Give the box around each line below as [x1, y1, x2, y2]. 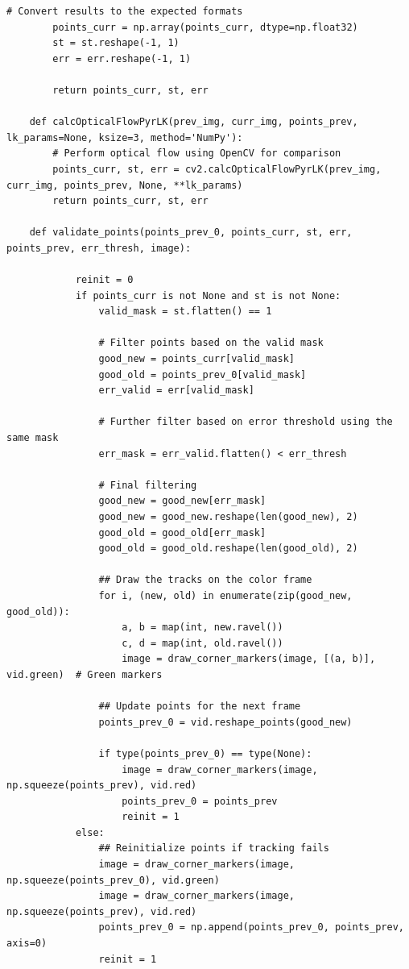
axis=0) [6, 938, 48, 950]
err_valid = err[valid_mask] [98, 385, 254, 397]
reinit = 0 [75, 274, 134, 286]
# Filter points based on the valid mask [98, 337, 324, 349]
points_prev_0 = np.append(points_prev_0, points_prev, [98, 921, 404, 934]
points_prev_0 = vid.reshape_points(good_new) [98, 716, 353, 728]
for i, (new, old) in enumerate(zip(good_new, [98, 589, 353, 601]
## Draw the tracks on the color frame [98, 574, 312, 586]
